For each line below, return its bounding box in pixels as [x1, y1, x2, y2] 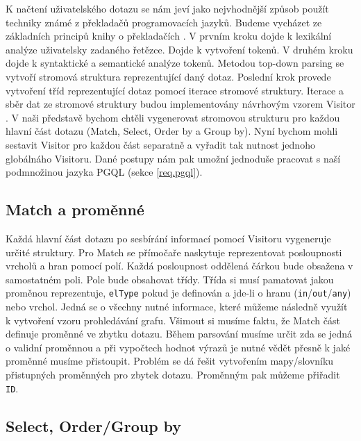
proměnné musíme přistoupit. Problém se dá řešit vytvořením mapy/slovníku [6, 353, 334, 368]
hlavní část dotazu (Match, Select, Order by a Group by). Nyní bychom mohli [6, 124, 338, 138]
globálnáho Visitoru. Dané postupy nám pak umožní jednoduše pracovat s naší [6, 151, 341, 165]
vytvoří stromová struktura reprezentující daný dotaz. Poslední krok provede [6, 69, 331, 83]
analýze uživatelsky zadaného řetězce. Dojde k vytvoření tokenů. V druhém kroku [6, 42, 353, 56]
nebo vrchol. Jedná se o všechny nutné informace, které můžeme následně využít [6, 299, 348, 313]
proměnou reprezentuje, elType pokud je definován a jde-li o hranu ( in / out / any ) [6, 285, 351, 300]
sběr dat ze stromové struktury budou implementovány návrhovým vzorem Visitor [6, 97, 355, 111]
